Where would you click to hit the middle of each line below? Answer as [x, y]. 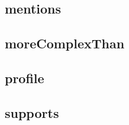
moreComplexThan [65, 43]
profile [25, 78]
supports [32, 112]
